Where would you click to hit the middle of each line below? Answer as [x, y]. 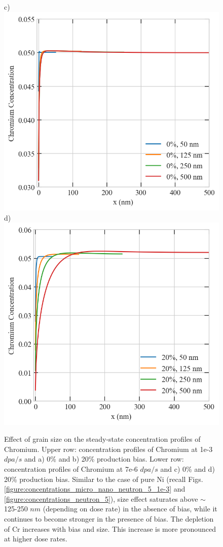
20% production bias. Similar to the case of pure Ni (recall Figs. [104, 479]
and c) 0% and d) [188, 469]
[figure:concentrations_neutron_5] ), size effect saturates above [101, 498]
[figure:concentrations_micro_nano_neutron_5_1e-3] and [95, 489]
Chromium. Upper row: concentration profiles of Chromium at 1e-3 [108, 449]
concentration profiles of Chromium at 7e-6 [71, 469]
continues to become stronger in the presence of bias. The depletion [109, 519]
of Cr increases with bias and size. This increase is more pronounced [110, 528]
